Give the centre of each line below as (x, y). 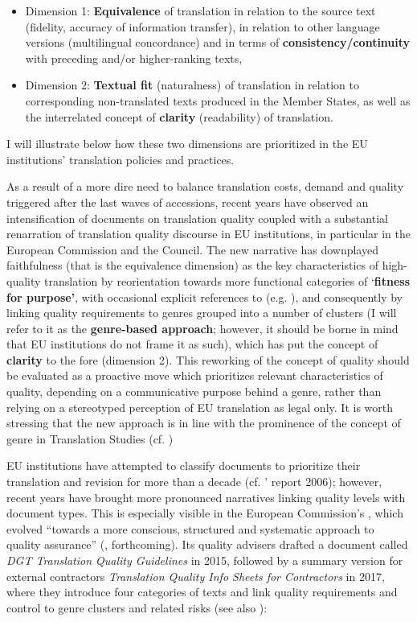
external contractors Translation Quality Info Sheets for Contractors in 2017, (196, 576)
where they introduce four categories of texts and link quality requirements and (202, 592)
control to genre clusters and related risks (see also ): (137, 607)
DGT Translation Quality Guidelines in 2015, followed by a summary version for (205, 560)
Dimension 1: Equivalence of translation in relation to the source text (200, 10)
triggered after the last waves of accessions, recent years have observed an (188, 202)
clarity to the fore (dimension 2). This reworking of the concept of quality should (208, 359)
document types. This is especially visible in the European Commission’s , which (205, 513)
